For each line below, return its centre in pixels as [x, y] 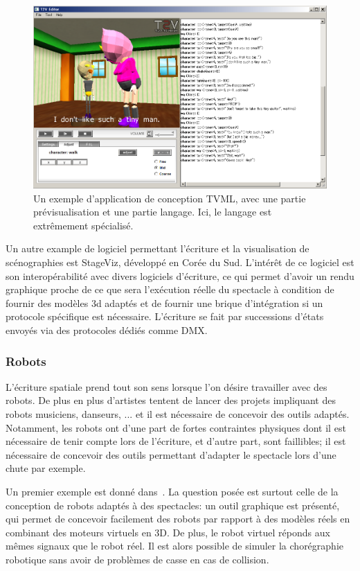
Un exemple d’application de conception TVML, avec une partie [170, 198]
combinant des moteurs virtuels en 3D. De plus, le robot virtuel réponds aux [168, 532]
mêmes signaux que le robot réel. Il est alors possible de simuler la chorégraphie [174, 546]
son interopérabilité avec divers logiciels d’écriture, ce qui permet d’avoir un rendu [180, 275]
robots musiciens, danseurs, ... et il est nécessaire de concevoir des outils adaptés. [178, 414]
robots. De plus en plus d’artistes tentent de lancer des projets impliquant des [171, 400]
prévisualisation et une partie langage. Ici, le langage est [153, 212]
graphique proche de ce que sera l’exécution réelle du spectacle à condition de [170, 289]
